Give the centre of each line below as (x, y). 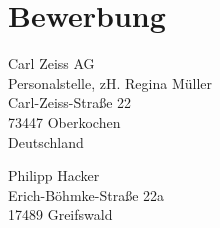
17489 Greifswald (60, 214)
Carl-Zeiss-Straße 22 (70, 102)
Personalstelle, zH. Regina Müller (110, 82)
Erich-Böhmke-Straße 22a (86, 194)
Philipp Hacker (54, 175)
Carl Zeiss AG (51, 63)
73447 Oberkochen (64, 121)
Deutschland (46, 141)
